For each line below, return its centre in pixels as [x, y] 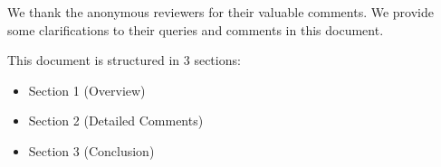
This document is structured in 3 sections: [124, 60]
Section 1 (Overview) [87, 90]
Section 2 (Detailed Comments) [116, 121]
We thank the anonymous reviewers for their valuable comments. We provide [220, 12]
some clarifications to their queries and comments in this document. [196, 29]
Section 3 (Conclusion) [91, 150]
